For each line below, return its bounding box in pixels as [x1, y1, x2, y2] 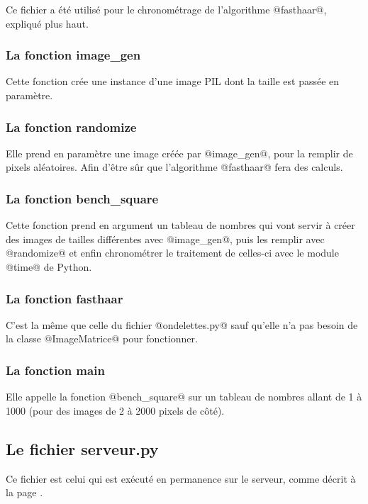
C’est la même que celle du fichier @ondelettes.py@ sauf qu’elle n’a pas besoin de [6, 317, 358, 332]
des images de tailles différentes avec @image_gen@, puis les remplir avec [6, 231, 325, 246]
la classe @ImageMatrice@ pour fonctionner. [6, 331, 198, 346]
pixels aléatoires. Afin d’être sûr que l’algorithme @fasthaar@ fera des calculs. [6, 159, 343, 174]
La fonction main [6, 361, 105, 379]
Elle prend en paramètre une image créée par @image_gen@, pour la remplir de [6, 145, 353, 160]
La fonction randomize [6, 118, 137, 135]
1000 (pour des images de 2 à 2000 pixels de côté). [6, 403, 225, 418]
